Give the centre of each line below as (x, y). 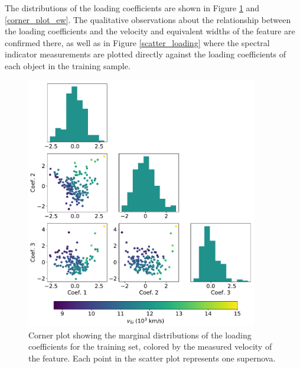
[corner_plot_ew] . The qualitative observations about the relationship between (148, 19)
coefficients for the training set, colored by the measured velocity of (150, 346)
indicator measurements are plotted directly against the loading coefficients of (146, 54)
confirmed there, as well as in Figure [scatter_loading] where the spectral (137, 42)
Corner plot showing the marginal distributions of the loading (140, 335)
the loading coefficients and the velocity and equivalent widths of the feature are (150, 31)
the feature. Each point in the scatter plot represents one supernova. (152, 358)
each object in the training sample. (68, 65)
